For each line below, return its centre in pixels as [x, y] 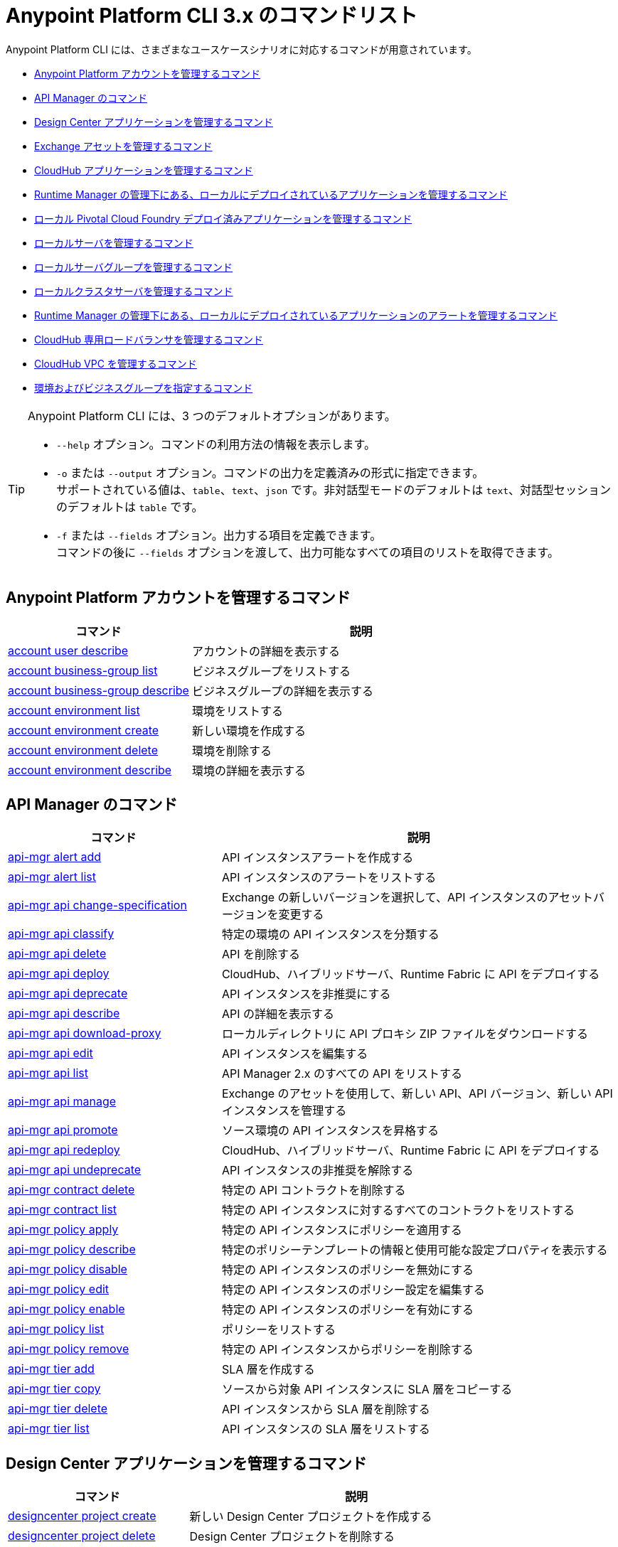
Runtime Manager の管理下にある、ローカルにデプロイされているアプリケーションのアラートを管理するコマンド [296, 315]
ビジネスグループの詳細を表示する [282, 691]
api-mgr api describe [64, 1013]
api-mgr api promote [63, 1130]
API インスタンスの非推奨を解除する [318, 1171]
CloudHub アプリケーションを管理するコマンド [144, 170]
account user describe [68, 650]
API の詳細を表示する [278, 1014]
